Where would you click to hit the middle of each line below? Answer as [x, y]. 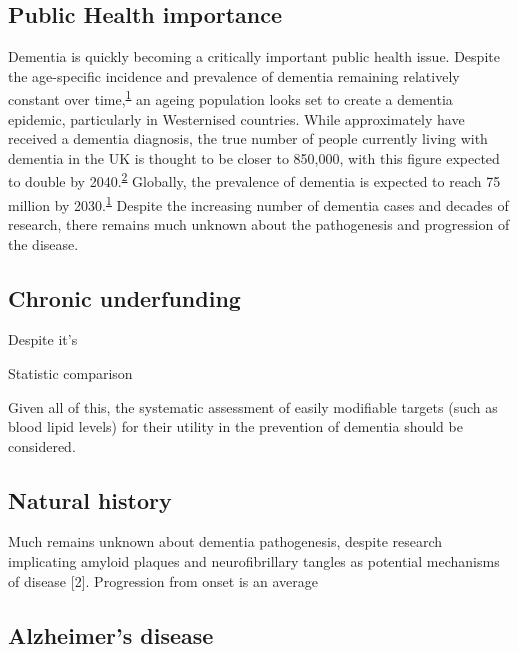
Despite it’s [43, 339]
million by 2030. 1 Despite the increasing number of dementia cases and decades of [258, 203]
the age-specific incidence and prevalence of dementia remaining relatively [234, 75]
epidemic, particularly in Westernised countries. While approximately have [236, 118]
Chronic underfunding [124, 297]
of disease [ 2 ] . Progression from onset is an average [163, 580]
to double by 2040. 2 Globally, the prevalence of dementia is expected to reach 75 [254, 180]
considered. [42, 445]
